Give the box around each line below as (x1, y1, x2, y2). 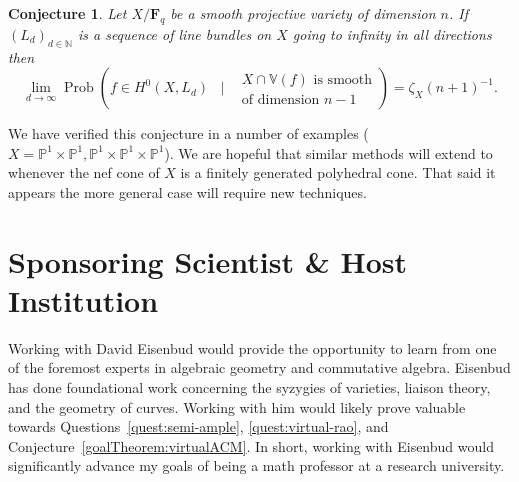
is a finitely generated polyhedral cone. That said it (180, 162, 496, 183)
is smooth (313, 73, 373, 88)
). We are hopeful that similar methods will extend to (164, 142, 493, 163)
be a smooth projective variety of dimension (170, 3, 436, 23)
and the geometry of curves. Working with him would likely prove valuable (8, 396, 466, 417)
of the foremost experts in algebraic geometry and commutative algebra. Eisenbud (8, 357, 511, 378)
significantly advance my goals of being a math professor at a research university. (8, 455, 505, 476)
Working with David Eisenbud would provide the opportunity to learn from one (8, 337, 497, 358)
